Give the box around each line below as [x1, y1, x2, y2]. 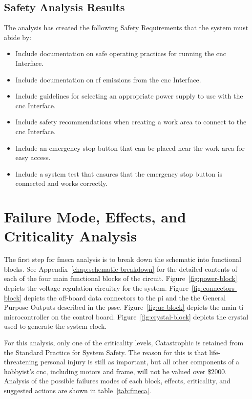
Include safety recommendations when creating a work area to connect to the [15, 117, 247, 127]
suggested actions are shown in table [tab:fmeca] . [4, 385, 151, 395]
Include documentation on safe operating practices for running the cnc [15, 48, 227, 59]
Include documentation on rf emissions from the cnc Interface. [15, 74, 201, 84]
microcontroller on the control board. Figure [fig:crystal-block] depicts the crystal [4, 311, 249, 321]
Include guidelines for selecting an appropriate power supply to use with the [15, 91, 243, 101]
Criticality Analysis [4, 226, 137, 246]
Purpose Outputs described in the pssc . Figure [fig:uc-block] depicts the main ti [4, 302, 244, 312]
